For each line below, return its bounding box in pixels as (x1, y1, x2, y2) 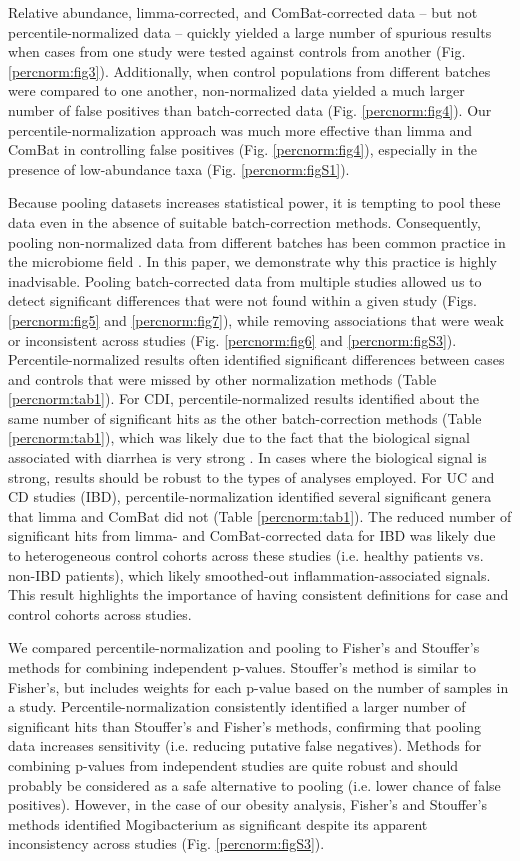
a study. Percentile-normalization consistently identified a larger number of (8, 696, 466, 717)
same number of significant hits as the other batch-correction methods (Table (8, 407, 482, 428)
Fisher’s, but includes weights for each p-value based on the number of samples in (8, 676, 509, 697)
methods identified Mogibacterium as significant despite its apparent (8, 813, 428, 834)
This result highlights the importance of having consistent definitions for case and (8, 584, 509, 605)
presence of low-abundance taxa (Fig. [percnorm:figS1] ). (8, 158, 350, 179)
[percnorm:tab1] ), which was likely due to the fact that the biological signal (8, 427, 470, 448)
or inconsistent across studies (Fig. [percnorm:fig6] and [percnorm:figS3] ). (8, 329, 457, 350)
